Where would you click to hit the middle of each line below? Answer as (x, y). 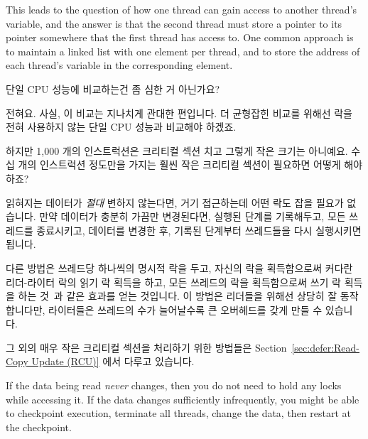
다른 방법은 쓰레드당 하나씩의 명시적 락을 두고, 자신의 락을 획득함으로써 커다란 (179, 267)
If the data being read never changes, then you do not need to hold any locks (174, 385)
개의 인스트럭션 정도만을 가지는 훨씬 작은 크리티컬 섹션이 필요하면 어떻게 (179, 164)
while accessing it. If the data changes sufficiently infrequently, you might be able (183, 399)
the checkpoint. (39, 427)
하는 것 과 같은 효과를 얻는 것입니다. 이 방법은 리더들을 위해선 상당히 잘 (178, 296)
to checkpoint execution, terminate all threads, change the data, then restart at (179, 413)
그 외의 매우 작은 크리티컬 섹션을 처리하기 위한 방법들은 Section (146, 347)
